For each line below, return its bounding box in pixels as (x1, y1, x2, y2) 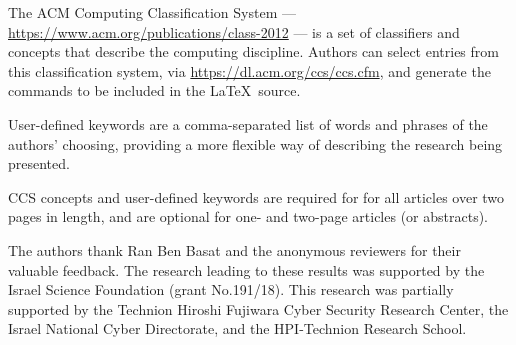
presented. (8, 153, 70, 174)
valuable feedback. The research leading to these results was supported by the (8, 259, 485, 280)
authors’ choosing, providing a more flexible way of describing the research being (8, 133, 503, 154)
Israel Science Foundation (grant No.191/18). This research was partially (8, 279, 454, 300)
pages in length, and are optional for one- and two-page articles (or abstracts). (8, 206, 489, 227)
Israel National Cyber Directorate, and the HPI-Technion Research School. (8, 318, 467, 339)
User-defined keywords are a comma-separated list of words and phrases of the (8, 113, 488, 134)
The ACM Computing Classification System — (8, 2, 296, 22)
